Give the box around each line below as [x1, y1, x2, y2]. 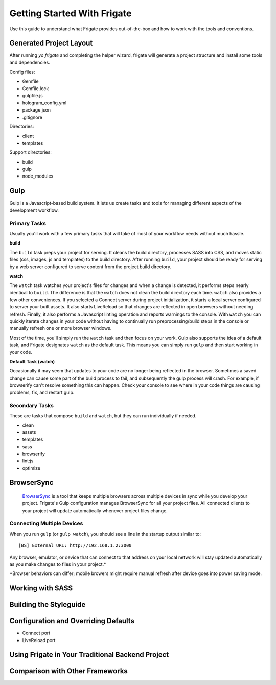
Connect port [22, 630, 51, 636]
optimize [22, 465, 41, 471]
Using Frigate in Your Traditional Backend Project [9, 650, 169, 659]
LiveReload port [22, 637, 56, 643]
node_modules [22, 173, 54, 179]
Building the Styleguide [9, 600, 86, 609]
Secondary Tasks [9, 402, 54, 409]
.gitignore [22, 114, 43, 120]
